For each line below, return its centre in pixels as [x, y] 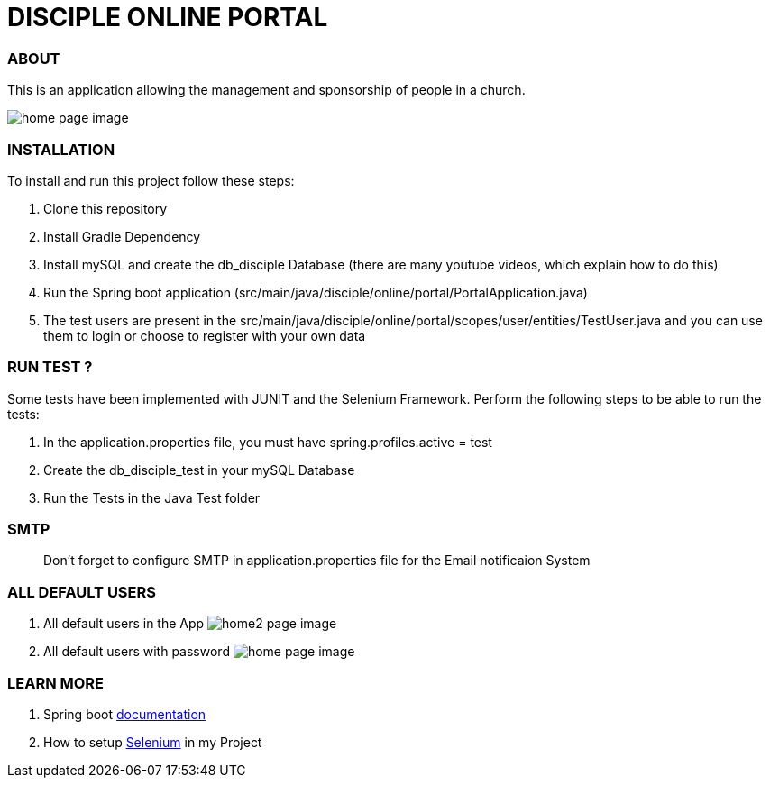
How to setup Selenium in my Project [153, 742]
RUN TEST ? [50, 367]
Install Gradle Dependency [122, 236]
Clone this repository [105, 208]
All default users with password [137, 652]
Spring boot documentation [125, 714]
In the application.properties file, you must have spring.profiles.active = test [268, 442]
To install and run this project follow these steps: [151, 180]
